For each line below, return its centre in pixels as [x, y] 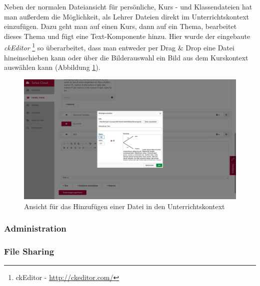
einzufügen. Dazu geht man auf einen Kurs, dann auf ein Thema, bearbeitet [120, 26]
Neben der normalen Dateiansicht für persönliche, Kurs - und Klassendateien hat [128, 6]
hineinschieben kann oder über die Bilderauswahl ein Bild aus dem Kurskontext [126, 57]
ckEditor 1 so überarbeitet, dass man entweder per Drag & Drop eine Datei [119, 47]
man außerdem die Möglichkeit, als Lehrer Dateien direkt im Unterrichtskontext [126, 16]
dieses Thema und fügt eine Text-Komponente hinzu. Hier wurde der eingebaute [127, 36]
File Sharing [29, 251]
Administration [35, 228]
